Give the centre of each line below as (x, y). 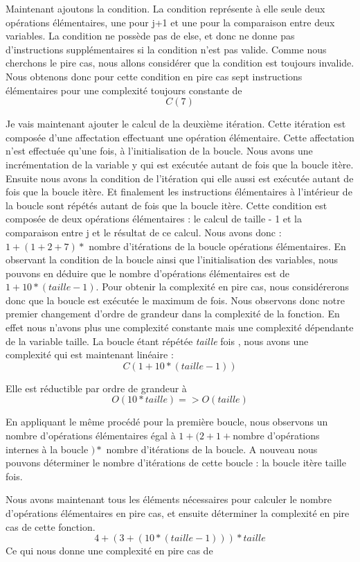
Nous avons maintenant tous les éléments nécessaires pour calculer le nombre (169, 499)
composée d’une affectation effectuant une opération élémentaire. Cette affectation (180, 137)
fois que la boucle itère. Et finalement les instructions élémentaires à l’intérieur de (179, 192)
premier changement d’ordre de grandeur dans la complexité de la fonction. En (173, 314)
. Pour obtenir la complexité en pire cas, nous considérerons (223, 287)
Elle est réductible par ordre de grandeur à (96, 388)
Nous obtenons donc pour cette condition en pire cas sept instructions (154, 76)
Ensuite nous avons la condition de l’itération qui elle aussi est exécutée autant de (180, 178)
